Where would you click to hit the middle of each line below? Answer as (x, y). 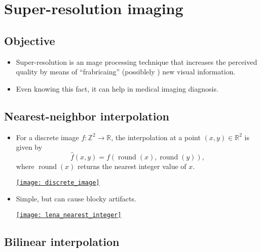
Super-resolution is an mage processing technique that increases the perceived (137, 61)
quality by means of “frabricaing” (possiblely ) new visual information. (126, 72)
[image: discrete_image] (58, 182)
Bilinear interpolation (62, 241)
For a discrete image (47, 137)
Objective (30, 40)
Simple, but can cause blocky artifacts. (76, 199)
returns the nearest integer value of (132, 166)
